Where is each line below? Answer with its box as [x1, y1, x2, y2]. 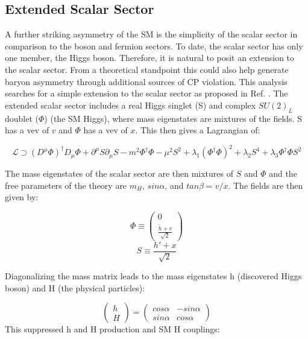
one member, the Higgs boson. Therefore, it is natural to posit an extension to [5, 51, 295, 64]
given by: [5, 191, 39, 203]
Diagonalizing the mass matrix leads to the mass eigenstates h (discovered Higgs [5, 270, 302, 282]
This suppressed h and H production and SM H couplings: [5, 323, 220, 335]
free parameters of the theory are [5, 179, 127, 191]
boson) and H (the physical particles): [5, 281, 145, 294]
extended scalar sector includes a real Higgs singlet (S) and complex [5, 98, 256, 111]
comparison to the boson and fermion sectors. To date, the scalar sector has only [5, 39, 303, 52]
